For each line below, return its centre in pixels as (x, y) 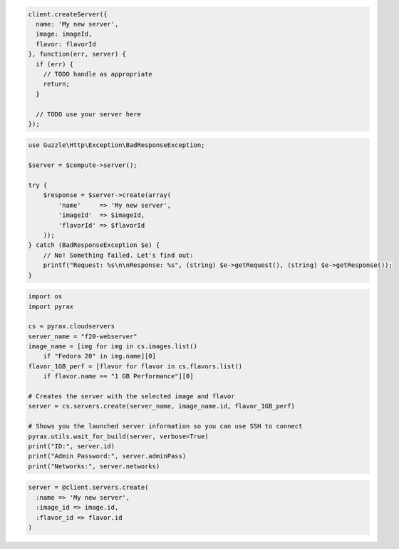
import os (45, 297)
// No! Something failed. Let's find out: (118, 255)
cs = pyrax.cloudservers (72, 326)
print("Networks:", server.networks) (94, 466)
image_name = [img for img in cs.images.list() (113, 347)
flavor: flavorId (66, 44)
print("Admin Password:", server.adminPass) (107, 456)
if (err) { (55, 64)
